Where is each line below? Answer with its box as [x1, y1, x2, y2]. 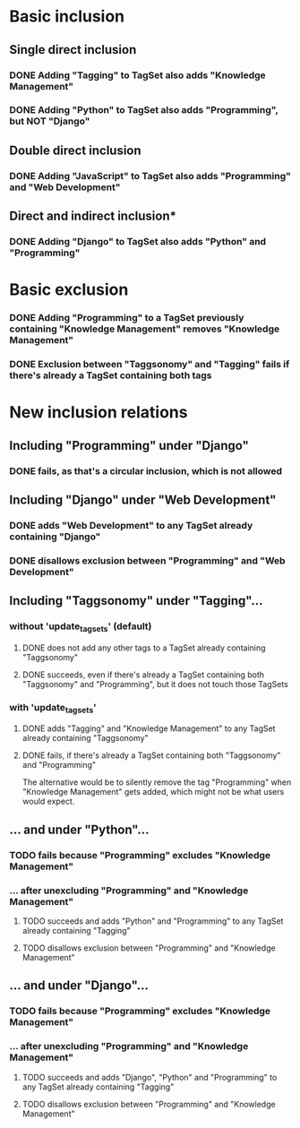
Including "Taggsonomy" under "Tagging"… [9, 593, 263, 608]
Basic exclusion [9, 280, 129, 300]
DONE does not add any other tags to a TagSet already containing [21, 642, 266, 653]
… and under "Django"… [9, 978, 150, 994]
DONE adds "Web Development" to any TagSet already [9, 519, 253, 531]
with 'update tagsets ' [9, 701, 97, 715]
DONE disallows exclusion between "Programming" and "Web [9, 554, 286, 566]
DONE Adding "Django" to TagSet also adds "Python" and [9, 236, 267, 248]
